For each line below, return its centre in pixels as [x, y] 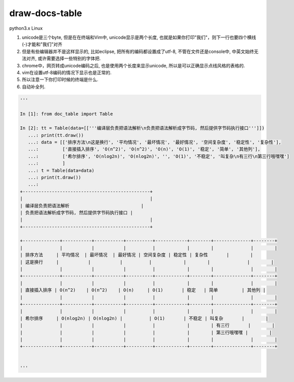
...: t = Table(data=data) [61, 170]
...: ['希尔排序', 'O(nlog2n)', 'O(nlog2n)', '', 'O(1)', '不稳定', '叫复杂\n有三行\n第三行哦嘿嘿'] [159, 156]
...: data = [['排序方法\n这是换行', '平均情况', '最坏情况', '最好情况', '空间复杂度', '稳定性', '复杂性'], [155, 142]
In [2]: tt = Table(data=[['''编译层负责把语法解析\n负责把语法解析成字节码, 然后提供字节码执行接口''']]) [142, 128]
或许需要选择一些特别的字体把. [69, 58]
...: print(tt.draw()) [56, 135]
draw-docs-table [46, 13]
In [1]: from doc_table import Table [66, 114]
